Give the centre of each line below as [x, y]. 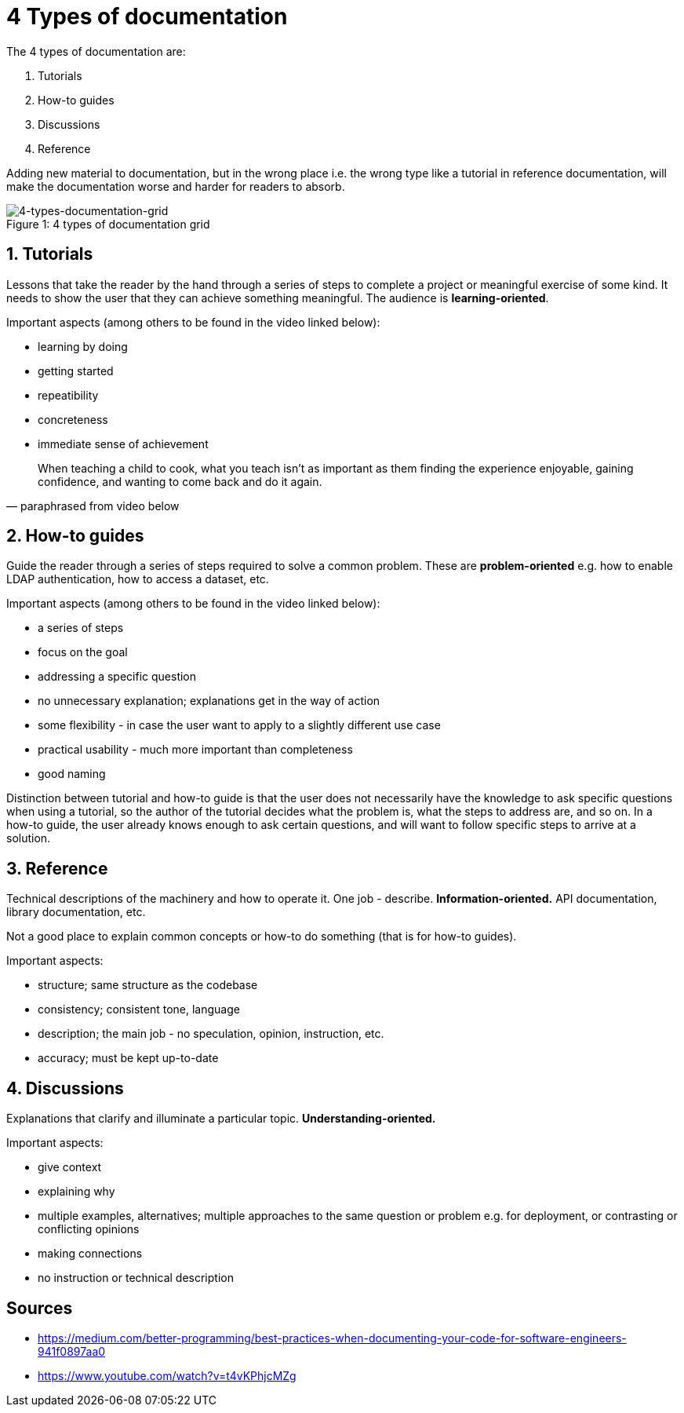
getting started [76, 371]
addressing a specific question [117, 677]
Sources [40, 1308]
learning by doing [83, 346]
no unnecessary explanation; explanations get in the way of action [209, 701]
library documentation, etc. [76, 912]
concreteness [73, 419]
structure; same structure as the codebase [148, 985]
